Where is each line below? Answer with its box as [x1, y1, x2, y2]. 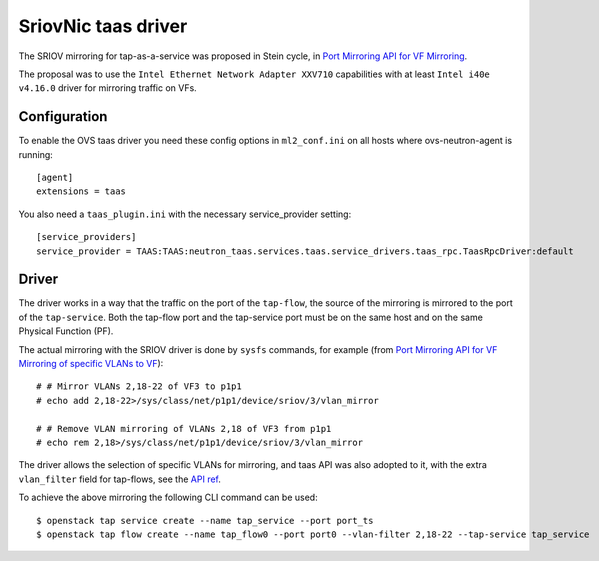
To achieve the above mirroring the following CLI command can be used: [18, 491, 319, 504]
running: [18, 148, 54, 160]
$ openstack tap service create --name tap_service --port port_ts [36, 515, 374, 526]
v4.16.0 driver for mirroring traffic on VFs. [18, 82, 197, 94]
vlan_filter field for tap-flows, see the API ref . [18, 473, 222, 485]
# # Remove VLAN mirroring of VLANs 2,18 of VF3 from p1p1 [36, 423, 332, 434]
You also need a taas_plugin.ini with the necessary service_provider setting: [18, 208, 352, 220]
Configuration [18, 108, 108, 125]
